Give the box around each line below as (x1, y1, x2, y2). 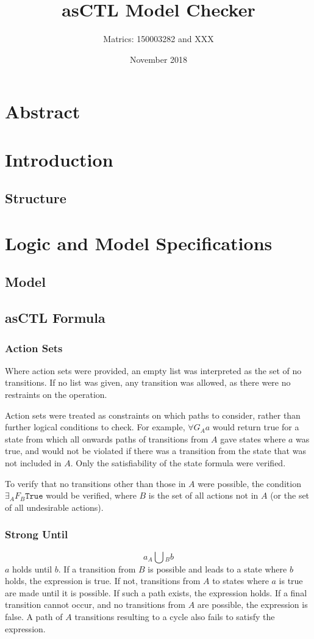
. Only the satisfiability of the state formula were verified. (70, 456, 286, 469)
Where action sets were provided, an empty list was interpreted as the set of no (5, 364, 302, 377)
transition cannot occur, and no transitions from (5, 598, 185, 611)
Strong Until (5, 527, 68, 542)
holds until (12, 562, 52, 575)
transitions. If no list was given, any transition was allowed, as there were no (5, 376, 291, 389)
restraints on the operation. (5, 388, 107, 400)
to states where (212, 574, 269, 587)
